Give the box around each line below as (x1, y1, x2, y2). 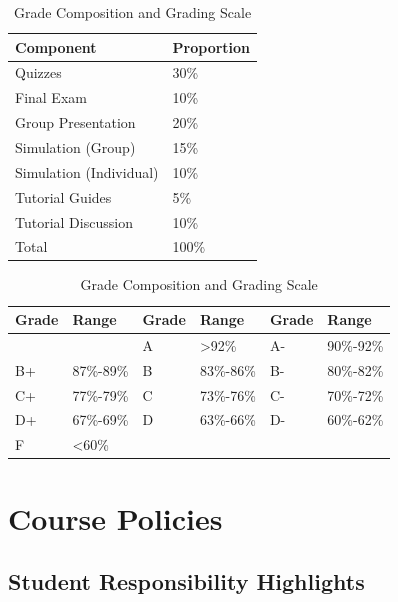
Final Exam (15, 87, 87, 108)
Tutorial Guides (15, 186, 112, 207)
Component (15, 36, 97, 57)
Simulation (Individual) (15, 161, 159, 182)
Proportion (172, 36, 251, 57)
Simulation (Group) (15, 136, 136, 157)
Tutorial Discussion (15, 211, 133, 232)
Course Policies (8, 497, 223, 538)
